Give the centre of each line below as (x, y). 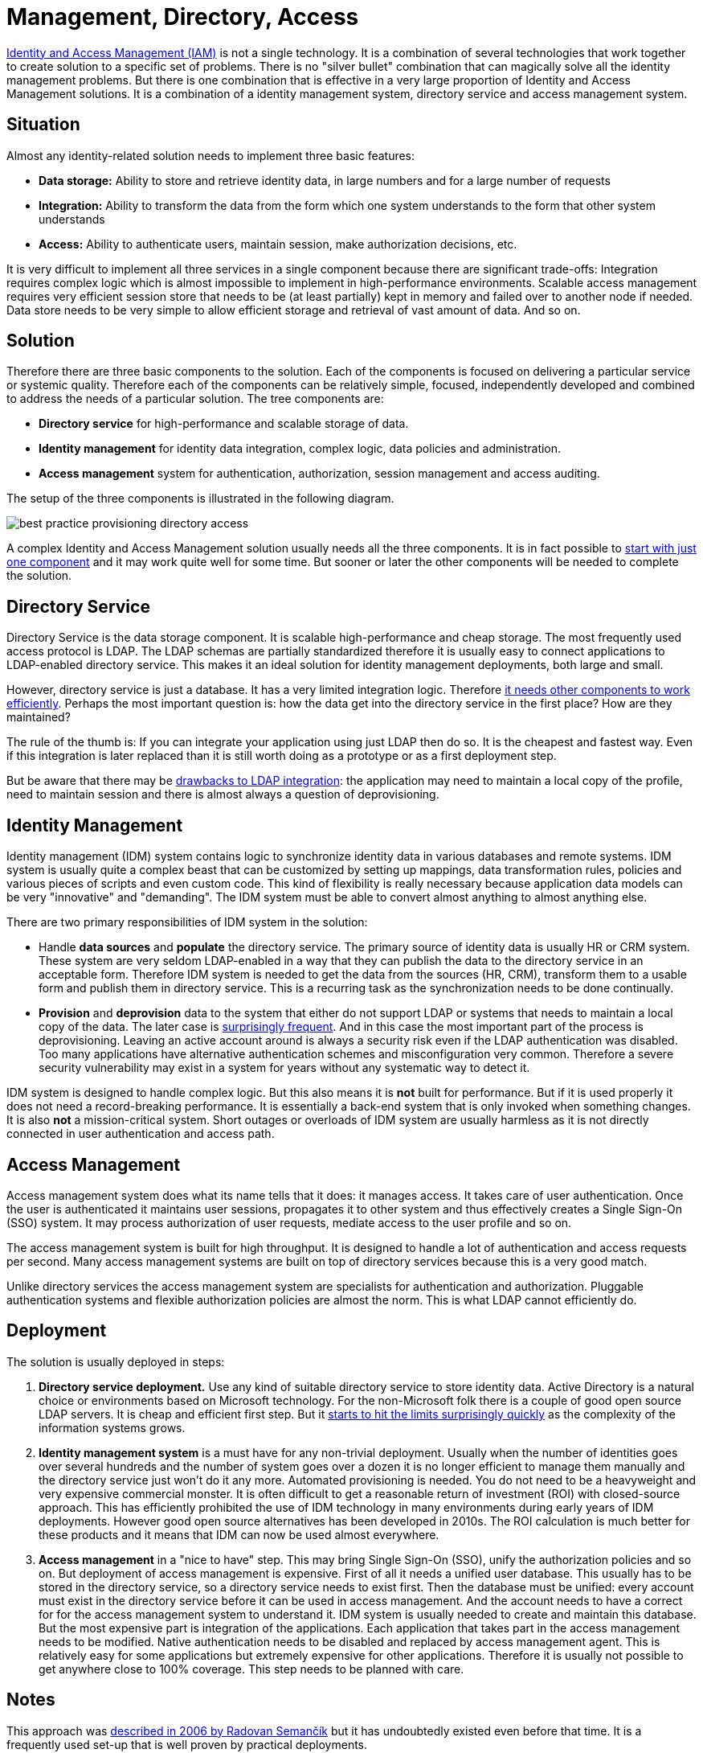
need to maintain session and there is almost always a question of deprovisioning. (223, 794)
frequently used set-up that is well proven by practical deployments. (187, 1744)
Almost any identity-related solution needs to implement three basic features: (211, 155)
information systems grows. (112, 1427)
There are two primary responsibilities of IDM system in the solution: (187, 922)
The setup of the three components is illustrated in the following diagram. (200, 499)
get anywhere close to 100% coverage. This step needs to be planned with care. (251, 1669)
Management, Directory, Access (183, 17)
